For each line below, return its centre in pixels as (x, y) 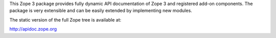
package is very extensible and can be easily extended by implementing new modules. (101, 10)
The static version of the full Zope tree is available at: (65, 19)
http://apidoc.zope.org (33, 29)
